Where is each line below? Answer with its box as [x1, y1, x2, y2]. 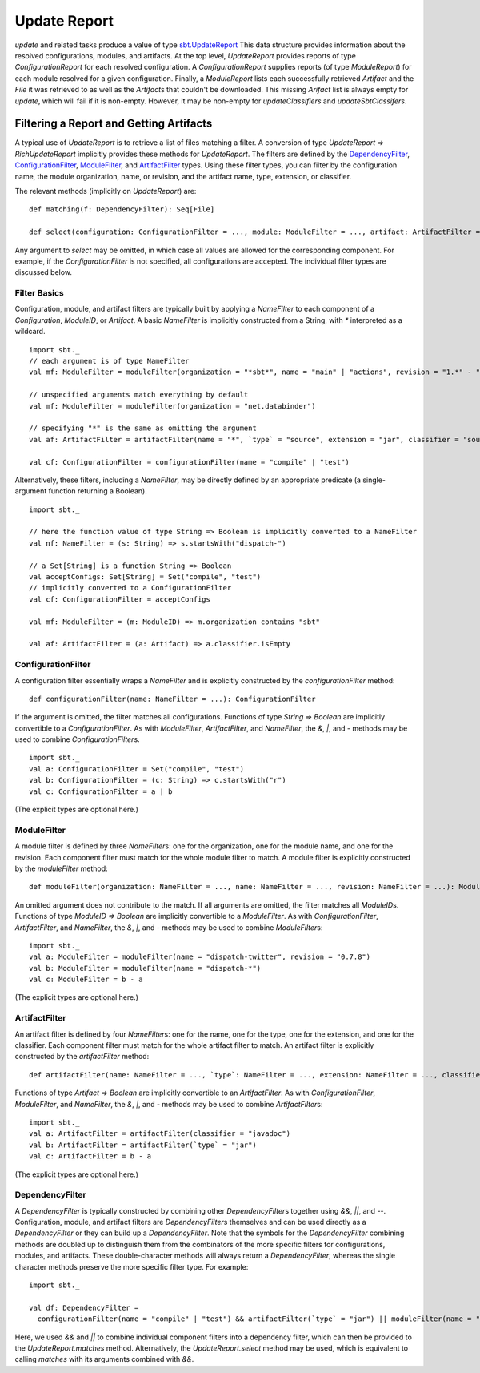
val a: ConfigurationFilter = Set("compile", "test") [29, 764, 244, 773]
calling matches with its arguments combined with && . [14, 1355, 194, 1364]
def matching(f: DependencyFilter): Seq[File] [29, 205, 215, 214]
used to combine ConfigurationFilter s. [14, 735, 140, 744]
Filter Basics [14, 288, 64, 299]
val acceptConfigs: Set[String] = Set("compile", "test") [29, 573, 262, 582]
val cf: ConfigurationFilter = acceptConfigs [29, 594, 211, 604]
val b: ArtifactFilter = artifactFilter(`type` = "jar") [29, 1140, 258, 1150]
